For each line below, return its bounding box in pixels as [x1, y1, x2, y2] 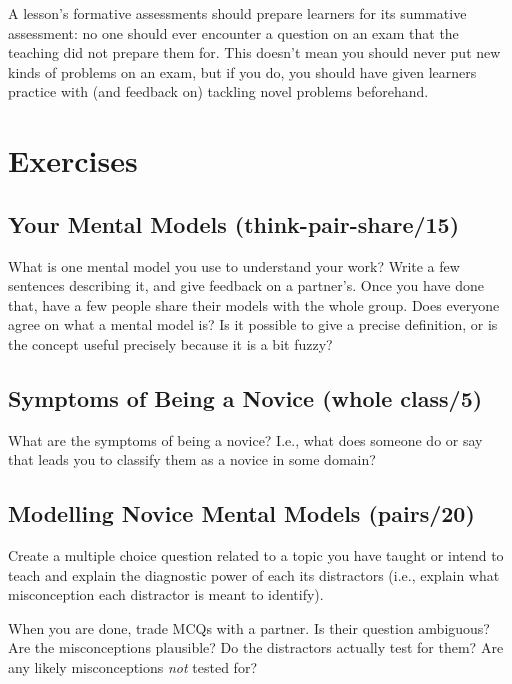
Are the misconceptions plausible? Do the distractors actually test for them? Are [8, 637, 504, 658]
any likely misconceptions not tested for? [8, 657, 257, 678]
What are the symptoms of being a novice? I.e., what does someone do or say [8, 429, 483, 450]
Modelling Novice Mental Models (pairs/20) [8, 498, 475, 529]
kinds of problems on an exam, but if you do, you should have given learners [8, 61, 477, 82]
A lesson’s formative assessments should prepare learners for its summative [8, 3, 467, 23]
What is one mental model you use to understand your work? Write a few [8, 255, 460, 276]
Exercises [8, 140, 138, 181]
